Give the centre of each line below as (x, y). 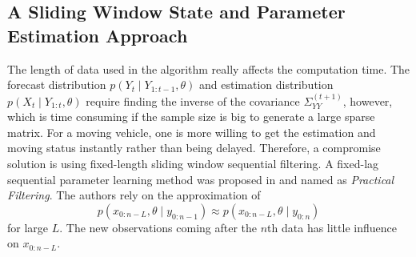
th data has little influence (332, 227)
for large (28, 227)
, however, (368, 100)
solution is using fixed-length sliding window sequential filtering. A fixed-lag (193, 163)
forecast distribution (57, 84)
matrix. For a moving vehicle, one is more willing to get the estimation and (192, 132)
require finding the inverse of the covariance (193, 100)
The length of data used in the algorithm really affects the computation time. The (209, 68)
